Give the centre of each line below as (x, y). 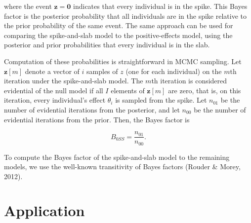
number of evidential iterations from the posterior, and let (92, 109)
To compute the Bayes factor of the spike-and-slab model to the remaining (117, 157)
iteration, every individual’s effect (55, 100)
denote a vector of (52, 71)
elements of (128, 90)
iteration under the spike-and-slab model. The (74, 81)
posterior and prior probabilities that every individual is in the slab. (107, 45)
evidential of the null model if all (54, 90)
